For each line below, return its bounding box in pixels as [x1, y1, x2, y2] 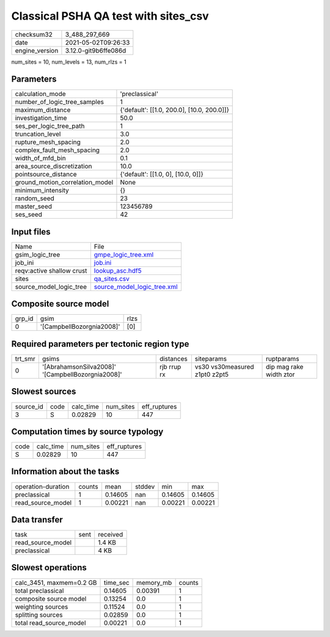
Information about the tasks [11, 466, 120, 477]
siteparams [194, 355, 227, 363]
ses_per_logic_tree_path [15, 122, 85, 130]
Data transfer [11, 514, 64, 525]
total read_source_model [15, 619, 86, 627]
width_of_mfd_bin [15, 154, 67, 162]
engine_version [15, 46, 59, 55]
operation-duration [15, 482, 70, 491]
